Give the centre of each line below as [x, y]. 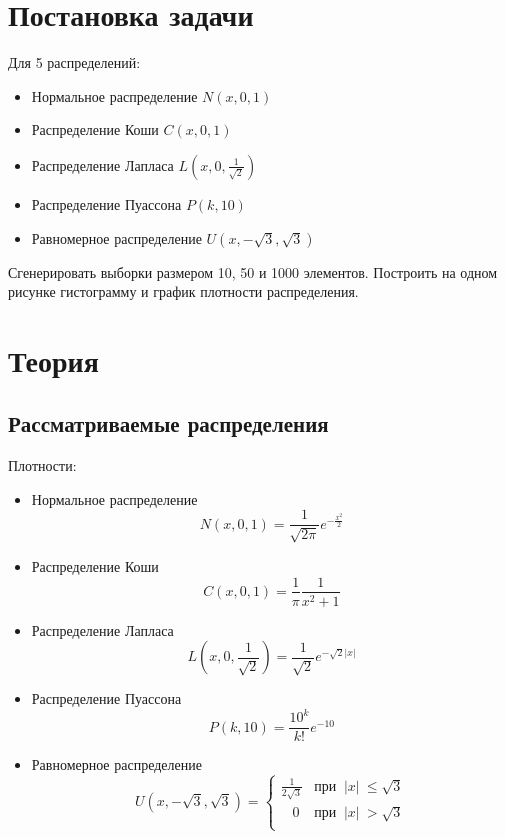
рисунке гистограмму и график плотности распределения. [183, 291]
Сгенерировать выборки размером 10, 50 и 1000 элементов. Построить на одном [253, 271]
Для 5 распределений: [74, 62]
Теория [53, 359]
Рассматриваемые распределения [168, 423]
